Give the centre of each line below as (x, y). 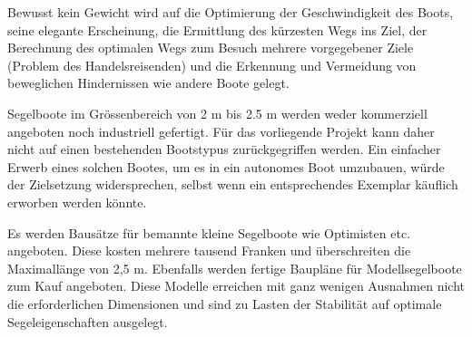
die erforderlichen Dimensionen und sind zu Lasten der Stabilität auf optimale (225, 303)
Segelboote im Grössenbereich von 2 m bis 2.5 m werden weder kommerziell (217, 113)
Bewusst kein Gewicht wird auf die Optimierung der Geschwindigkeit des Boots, (231, 12)
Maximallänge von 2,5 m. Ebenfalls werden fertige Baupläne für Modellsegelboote (235, 268)
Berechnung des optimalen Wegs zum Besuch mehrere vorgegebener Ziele (211, 48)
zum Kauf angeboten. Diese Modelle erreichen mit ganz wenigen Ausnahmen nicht (236, 286)
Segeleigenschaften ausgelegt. (88, 321)
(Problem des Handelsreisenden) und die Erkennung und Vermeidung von (212, 65)
